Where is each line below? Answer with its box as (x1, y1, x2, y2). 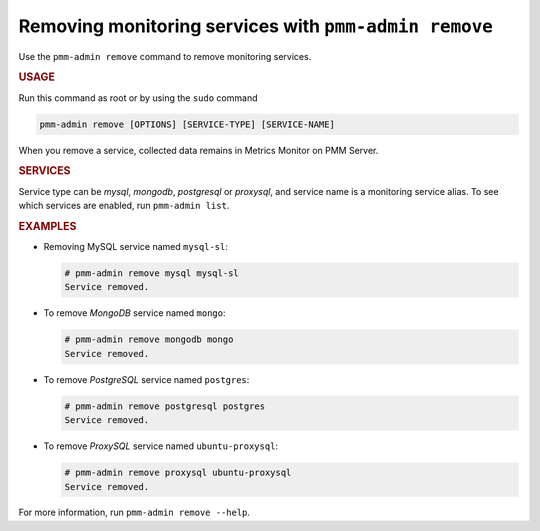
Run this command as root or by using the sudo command (18, 91, 258, 104)
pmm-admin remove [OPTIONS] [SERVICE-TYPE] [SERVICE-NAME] (39, 118, 335, 130)
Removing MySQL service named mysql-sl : (43, 241, 229, 253)
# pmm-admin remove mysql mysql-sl (64, 268, 239, 279)
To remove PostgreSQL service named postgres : (43, 373, 250, 385)
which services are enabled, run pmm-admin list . (18, 200, 230, 211)
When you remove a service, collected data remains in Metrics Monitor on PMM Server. (18, 144, 379, 156)
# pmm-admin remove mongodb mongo (64, 334, 234, 345)
